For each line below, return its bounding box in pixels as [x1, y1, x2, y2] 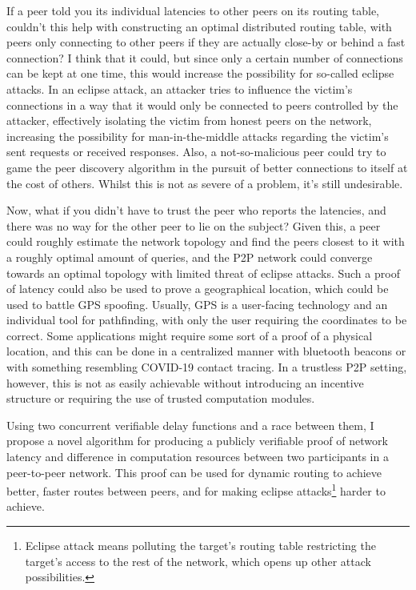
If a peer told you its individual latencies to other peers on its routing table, [6, 2, 379, 18]
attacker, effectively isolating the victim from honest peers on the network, [6, 112, 372, 129]
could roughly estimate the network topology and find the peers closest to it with [6, 233, 405, 250]
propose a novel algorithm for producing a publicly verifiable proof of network [6, 432, 388, 449]
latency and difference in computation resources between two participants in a [6, 448, 389, 465]
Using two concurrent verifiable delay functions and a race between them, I [6, 416, 374, 433]
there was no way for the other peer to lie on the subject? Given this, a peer [6, 217, 381, 234]
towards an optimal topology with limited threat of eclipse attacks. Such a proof [6, 264, 400, 281]
